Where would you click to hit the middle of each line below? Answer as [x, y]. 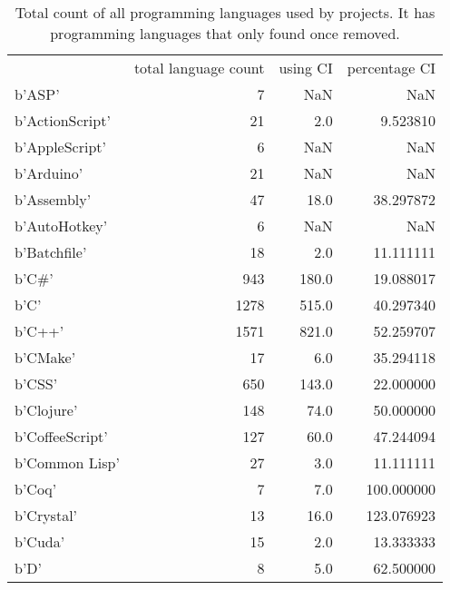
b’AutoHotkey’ [61, 226]
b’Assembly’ [53, 199]
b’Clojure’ [46, 410]
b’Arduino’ [49, 173]
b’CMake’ [45, 357]
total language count [199, 68]
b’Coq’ [36, 489]
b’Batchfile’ [51, 252]
